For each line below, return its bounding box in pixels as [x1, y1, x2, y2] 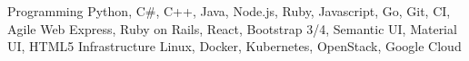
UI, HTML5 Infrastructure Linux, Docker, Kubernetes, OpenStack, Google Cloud [7, 37, 462, 56]
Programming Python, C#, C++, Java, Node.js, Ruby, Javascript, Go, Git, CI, [7, 2, 451, 20]
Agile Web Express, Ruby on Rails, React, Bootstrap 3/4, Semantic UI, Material [7, 19, 457, 38]
